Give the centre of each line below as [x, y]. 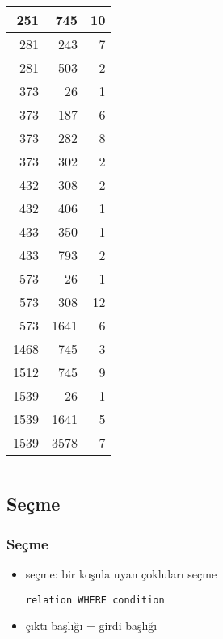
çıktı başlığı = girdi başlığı [91, 626]
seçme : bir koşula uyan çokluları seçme [121, 574]
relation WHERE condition [95, 600]
